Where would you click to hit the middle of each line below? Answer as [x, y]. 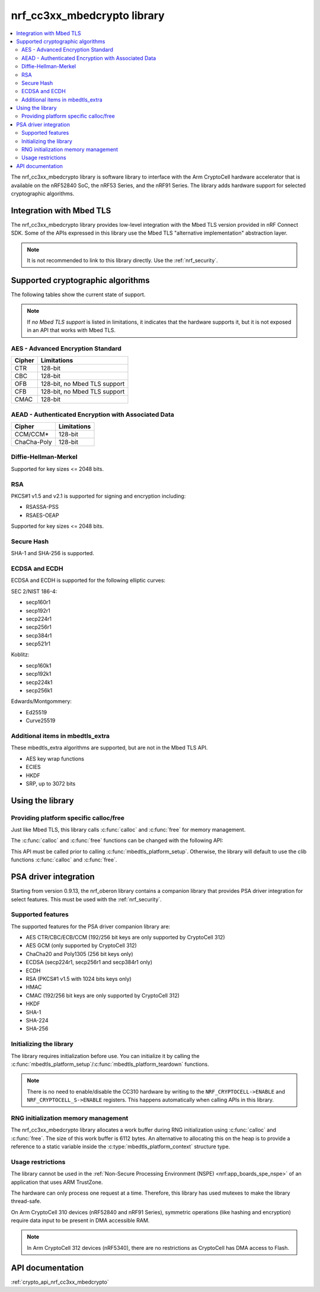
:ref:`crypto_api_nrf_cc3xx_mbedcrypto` [60, 1282]
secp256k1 [39, 691]
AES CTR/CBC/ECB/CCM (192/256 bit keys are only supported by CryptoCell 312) [125, 938]
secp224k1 [39, 682]
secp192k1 [39, 674]
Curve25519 [41, 721]
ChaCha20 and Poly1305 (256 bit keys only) [79, 954]
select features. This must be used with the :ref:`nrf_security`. [87, 899]
